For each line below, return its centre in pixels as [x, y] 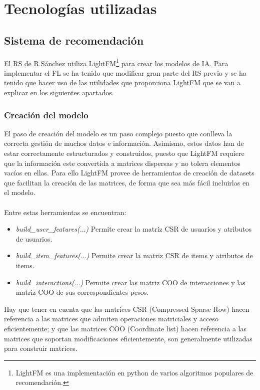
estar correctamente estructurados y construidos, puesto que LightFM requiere [124, 153]
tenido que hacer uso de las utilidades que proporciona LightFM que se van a [122, 82]
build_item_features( [48, 255]
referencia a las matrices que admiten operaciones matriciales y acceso [111, 319]
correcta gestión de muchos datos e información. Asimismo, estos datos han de [124, 143]
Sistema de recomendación [74, 40]
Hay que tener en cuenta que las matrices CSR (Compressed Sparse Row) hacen [127, 309]
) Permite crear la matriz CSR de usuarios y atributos [169, 229]
